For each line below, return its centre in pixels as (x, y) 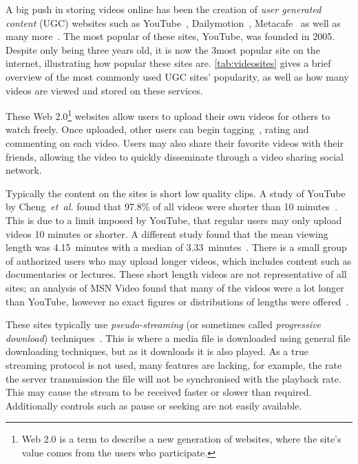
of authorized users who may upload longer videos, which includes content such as (179, 260)
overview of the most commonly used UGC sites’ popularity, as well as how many (177, 76)
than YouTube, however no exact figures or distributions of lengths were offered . (177, 301)
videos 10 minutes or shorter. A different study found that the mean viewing (167, 233)
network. (24, 170)
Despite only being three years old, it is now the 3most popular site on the (163, 49)
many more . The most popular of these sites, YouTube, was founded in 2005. (170, 36)
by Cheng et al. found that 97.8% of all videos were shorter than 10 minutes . (172, 206)
